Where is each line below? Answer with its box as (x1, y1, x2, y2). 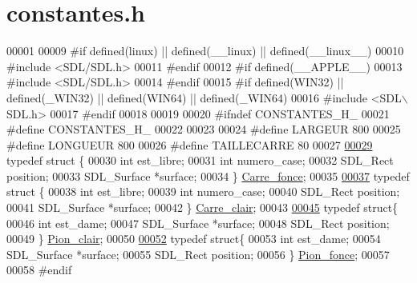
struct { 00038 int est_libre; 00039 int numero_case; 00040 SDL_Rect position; (6, 183, 400, 200)
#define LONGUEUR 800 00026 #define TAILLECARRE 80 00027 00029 (6, 136, 373, 153)
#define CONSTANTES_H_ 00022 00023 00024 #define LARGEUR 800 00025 (6, 121, 401, 138)
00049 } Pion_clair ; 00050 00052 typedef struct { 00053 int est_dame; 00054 (6, 230, 381, 247)
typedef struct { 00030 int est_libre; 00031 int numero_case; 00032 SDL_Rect (6, 152, 394, 169)
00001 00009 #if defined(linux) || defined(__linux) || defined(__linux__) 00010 (6, 42, 404, 59)
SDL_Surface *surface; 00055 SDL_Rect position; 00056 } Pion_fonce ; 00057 (6, 245, 390, 262)
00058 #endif (6, 261, 72, 278)
